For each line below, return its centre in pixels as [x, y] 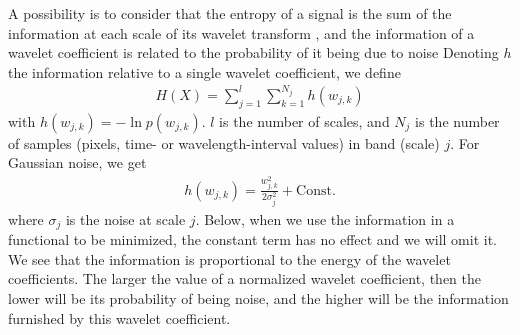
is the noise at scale [125, 218]
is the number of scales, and [304, 120]
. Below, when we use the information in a [325, 218]
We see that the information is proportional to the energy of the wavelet [229, 258]
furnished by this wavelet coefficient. [119, 317]
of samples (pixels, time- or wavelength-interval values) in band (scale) [224, 142]
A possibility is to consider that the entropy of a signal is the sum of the [230, 13]
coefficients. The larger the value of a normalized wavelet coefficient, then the [245, 278]
